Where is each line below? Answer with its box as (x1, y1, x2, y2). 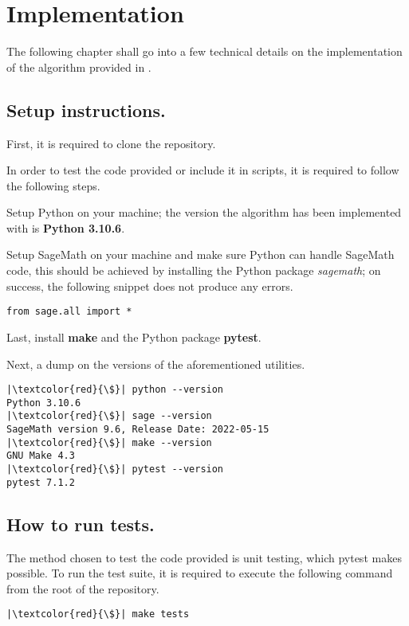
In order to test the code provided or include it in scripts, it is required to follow (6, 162, 399, 178)
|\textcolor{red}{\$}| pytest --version (6, 464, 224, 475)
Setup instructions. (6, 97, 166, 122)
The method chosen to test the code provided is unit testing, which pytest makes (6, 549, 402, 565)
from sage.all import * (6, 306, 132, 318)
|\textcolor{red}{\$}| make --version (6, 436, 212, 448)
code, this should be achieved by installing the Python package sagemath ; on (6, 262, 381, 279)
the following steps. (6, 177, 100, 194)
